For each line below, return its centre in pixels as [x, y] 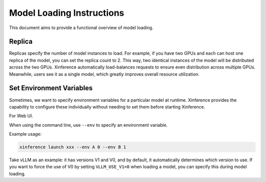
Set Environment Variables [51, 88]
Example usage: [25, 134]
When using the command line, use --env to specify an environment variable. [88, 125]
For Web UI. [21, 116]
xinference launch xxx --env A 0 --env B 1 [73, 147]
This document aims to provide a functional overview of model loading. [81, 28]
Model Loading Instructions [66, 13]
